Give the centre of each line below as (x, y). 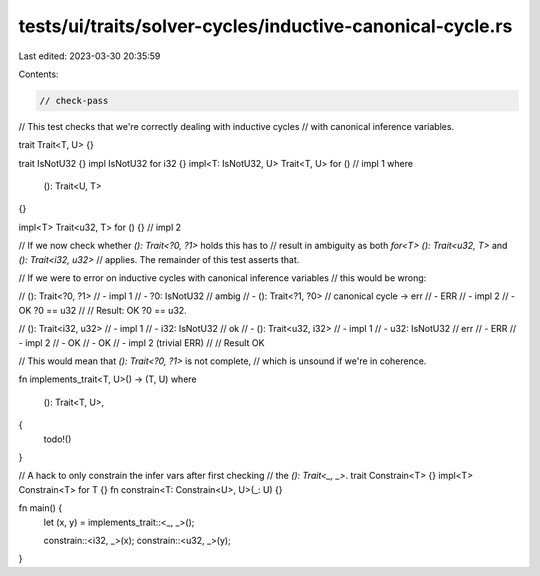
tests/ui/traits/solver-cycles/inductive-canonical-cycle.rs (265, 26)
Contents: (38, 74)
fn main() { (40, 508)
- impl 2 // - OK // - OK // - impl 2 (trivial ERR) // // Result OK (141, 342)
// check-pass (74, 100)
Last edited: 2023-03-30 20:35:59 (89, 56)
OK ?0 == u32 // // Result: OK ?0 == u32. (102, 310)
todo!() (57, 439)
